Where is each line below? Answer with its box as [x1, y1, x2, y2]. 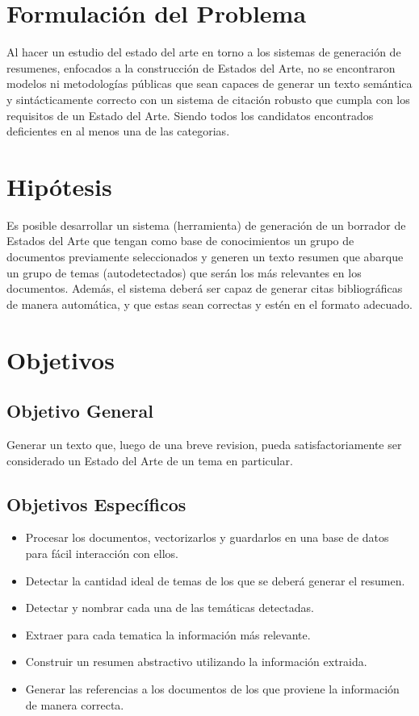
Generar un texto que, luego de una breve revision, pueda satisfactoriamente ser [6, 435, 402, 452]
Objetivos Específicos [6, 491, 186, 516]
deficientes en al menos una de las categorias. [6, 123, 230, 139]
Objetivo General [6, 398, 153, 423]
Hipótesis [6, 169, 112, 202]
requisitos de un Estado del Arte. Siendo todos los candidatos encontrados [6, 106, 374, 123]
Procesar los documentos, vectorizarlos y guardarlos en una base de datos [25, 529, 389, 546]
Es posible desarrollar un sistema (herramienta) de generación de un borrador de [6, 216, 406, 233]
